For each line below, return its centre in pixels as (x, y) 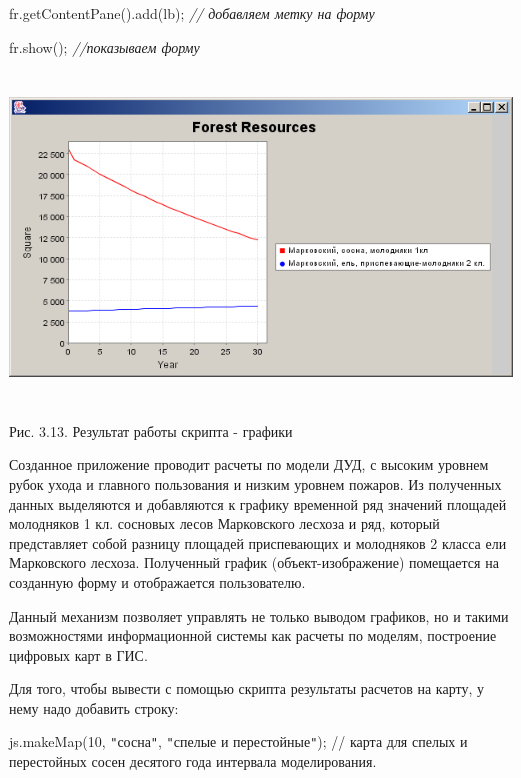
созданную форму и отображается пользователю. (157, 581)
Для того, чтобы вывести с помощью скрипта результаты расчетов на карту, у (246, 688)
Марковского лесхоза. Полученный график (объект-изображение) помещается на (254, 562)
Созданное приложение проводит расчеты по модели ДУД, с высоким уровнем (249, 464)
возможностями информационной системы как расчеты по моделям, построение (253, 635)
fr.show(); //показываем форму (104, 46)
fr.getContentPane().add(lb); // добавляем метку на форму (192, 13)
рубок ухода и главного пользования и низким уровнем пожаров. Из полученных (255, 483)
